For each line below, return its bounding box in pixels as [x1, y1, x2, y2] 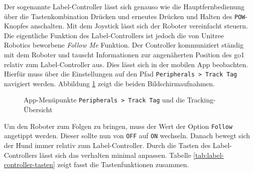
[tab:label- [193, 149, 224, 160]
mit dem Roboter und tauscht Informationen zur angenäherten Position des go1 [4, 49, 245, 60]
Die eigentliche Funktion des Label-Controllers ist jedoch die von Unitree [4, 30, 224, 40]
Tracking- [187, 95, 216, 105]
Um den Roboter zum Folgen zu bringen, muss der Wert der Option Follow [4, 121, 233, 131]
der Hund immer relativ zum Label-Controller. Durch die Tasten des [4, 140, 211, 150]
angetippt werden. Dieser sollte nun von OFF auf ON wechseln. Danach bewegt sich [4, 130, 250, 141]
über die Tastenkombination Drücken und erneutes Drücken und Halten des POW [4, 11, 245, 21]
